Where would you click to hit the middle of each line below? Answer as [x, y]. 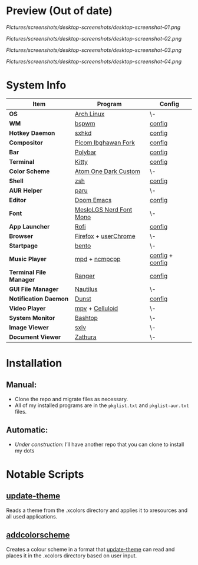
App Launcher [29, 226]
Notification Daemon [39, 299]
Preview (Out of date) [60, 11]
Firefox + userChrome [105, 236]
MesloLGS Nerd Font [103, 209]
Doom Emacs [93, 200]
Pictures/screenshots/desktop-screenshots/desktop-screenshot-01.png [93, 27]
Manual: [22, 385]
